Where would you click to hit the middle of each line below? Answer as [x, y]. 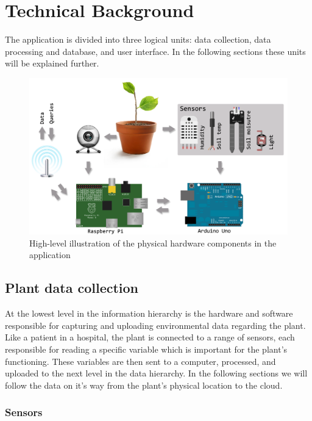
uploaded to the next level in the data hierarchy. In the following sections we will [156, 373]
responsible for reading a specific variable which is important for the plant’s [146, 349]
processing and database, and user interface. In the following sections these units [155, 51]
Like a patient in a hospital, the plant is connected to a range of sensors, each [150, 337]
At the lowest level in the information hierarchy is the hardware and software [149, 313]
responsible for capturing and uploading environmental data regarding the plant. [155, 325]
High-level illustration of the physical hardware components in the [153, 243]
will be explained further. [52, 63]
